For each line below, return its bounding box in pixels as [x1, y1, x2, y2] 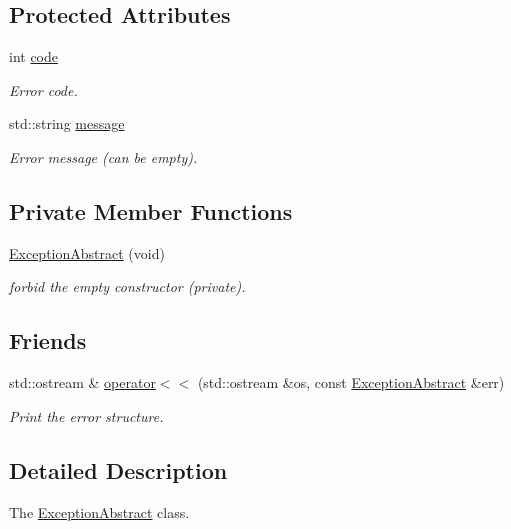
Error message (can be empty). [9, 146, 198, 167]
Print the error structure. [9, 405, 164, 426]
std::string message [9, 113, 125, 134]
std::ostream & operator [9, 372, 156, 393]
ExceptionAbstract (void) [9, 242, 165, 263]
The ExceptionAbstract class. [9, 501, 190, 522]
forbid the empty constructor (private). [9, 276, 246, 297]
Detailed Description [9, 454, 228, 485]
